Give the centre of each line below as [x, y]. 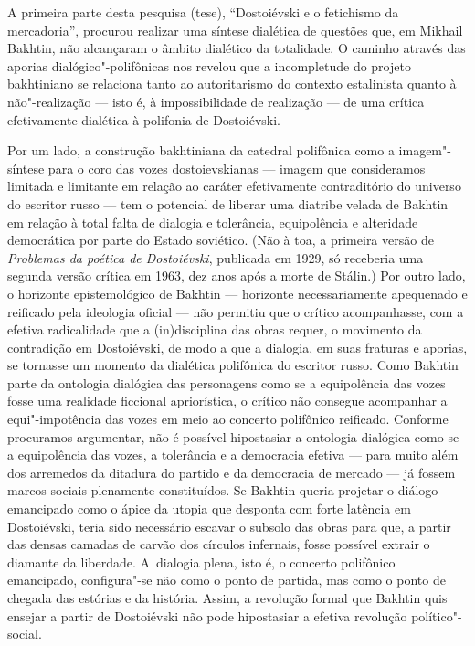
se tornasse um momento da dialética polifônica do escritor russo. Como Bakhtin [233, 365]
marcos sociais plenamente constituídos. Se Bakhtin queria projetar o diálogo [223, 490]
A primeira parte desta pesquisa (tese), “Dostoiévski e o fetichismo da [203, 12]
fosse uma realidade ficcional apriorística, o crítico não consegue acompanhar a [227, 401]
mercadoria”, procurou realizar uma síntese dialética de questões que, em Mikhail [235, 30]
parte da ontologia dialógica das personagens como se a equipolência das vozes [227, 382]
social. [25, 634]
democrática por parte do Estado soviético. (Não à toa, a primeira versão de [221, 240]
